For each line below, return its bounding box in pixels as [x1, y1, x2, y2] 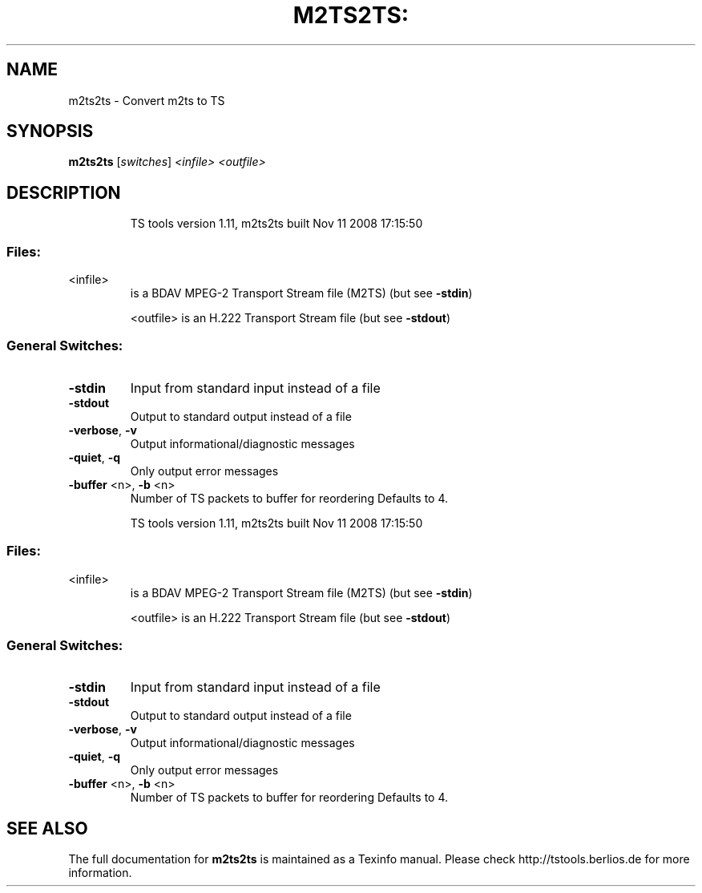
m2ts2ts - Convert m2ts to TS [68, 93, 225, 107]
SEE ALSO [6, 818, 88, 838]
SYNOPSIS [6, 121, 94, 142]
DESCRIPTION [6, 182, 121, 203]
